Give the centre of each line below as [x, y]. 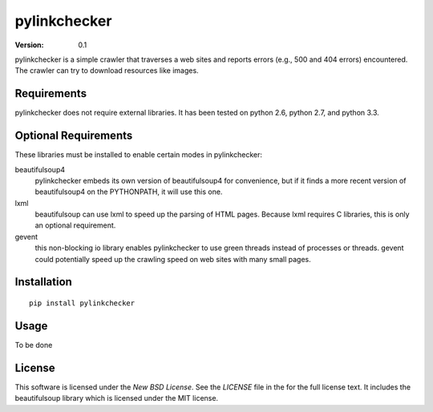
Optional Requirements [74, 136]
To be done [34, 345]
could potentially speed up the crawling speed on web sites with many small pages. [173, 259]
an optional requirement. [75, 225]
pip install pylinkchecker [82, 303]
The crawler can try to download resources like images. [107, 71]
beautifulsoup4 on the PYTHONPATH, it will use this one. [129, 192]
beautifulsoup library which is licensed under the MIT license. [117, 398]
